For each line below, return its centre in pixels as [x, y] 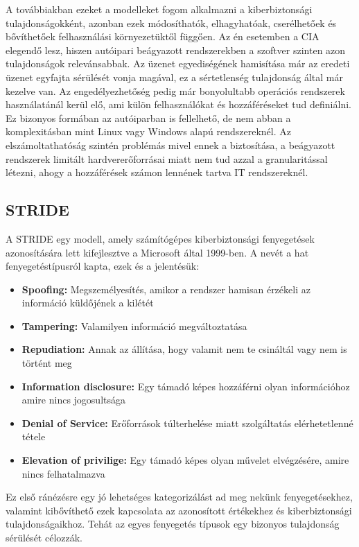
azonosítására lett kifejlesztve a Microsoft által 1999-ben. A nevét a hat [157, 252]
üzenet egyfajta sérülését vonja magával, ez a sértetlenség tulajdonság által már [174, 77]
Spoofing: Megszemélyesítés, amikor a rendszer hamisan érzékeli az [166, 289]
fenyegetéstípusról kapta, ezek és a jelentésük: [103, 266]
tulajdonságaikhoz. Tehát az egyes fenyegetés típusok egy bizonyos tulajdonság [173, 524]
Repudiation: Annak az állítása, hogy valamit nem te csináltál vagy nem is [184, 349]
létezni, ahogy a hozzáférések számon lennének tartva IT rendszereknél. [157, 172]
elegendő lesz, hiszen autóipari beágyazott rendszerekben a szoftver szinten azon [176, 50]
